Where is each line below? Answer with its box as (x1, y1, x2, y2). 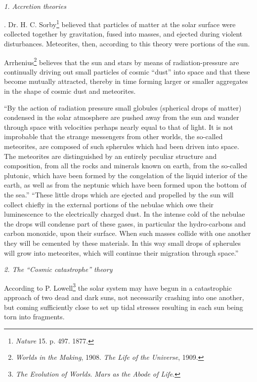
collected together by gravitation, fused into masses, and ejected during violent (4, 29, 243, 39)
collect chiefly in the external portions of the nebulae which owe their (4, 199, 214, 209)
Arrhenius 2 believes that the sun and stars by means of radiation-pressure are (4, 55, 239, 67)
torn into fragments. (4, 311, 65, 322)
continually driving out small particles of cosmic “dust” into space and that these (4, 66, 250, 76)
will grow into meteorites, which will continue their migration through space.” (4, 247, 239, 258)
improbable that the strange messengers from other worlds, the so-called (4, 131, 223, 142)
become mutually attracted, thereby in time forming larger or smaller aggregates (4, 76, 248, 86)
